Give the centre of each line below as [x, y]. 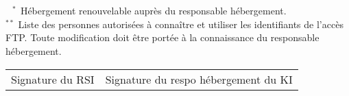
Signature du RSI [53, 79]
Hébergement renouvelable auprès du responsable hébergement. [153, 11]
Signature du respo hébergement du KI [199, 79]
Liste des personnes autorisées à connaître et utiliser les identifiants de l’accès [181, 24]
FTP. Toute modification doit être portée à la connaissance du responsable [163, 37]
